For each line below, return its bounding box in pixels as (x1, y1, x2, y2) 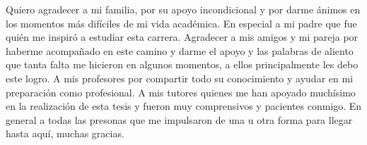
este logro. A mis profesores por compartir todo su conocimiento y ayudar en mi (6, 70, 354, 85)
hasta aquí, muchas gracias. (6, 126, 124, 141)
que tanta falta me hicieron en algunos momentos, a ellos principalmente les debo (6, 57, 359, 72)
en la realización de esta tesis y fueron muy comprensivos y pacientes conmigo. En (6, 99, 362, 113)
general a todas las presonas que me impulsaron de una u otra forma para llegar (6, 112, 353, 127)
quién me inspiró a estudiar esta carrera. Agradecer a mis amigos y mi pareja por (6, 30, 359, 44)
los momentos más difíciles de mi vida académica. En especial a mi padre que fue (6, 15, 357, 30)
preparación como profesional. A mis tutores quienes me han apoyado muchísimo (6, 84, 356, 99)
